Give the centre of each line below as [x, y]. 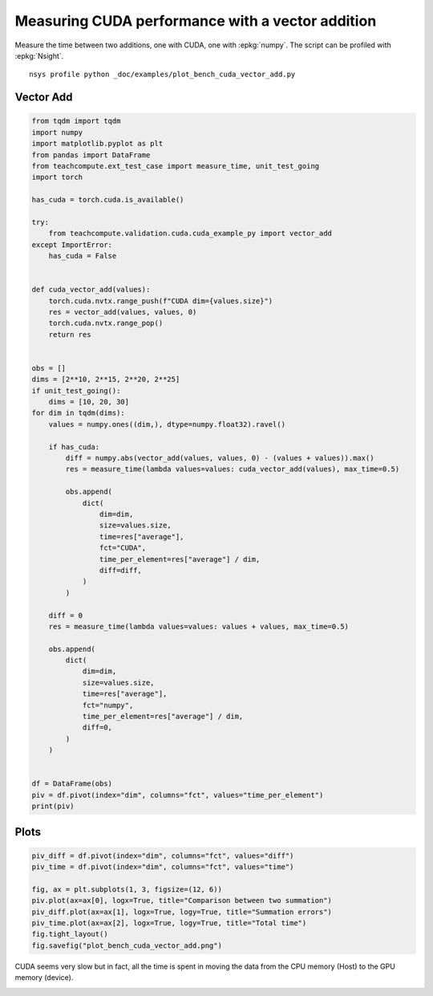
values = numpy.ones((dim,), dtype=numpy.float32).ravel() [167, 424]
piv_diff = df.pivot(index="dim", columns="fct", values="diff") [163, 856]
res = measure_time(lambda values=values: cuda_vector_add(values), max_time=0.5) [233, 469]
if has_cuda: [74, 447]
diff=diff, [120, 570]
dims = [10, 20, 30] [89, 402]
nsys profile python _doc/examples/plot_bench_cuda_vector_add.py [162, 75]
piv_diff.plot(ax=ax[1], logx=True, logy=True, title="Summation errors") [182, 912]
